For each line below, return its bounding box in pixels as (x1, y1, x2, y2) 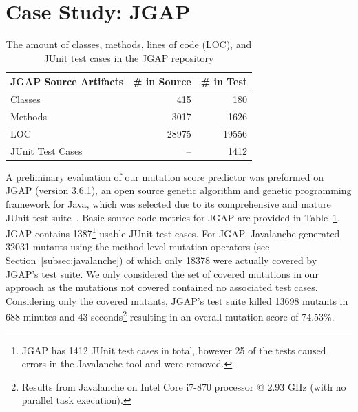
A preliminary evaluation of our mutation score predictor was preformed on (6, 169, 324, 184)
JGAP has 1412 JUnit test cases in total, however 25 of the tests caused (21, 343, 326, 357)
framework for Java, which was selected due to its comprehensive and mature (6, 196, 331, 210)
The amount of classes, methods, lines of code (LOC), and (6, 37, 252, 52)
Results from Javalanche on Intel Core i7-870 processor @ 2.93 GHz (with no (21, 379, 346, 393)
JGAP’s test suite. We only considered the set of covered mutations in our (6, 266, 319, 281)
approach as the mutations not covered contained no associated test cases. (6, 280, 318, 294)
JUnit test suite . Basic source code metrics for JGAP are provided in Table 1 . (6, 210, 340, 224)
